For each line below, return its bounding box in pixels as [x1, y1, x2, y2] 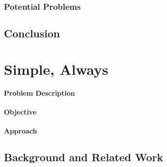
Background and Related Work [4, 149, 164, 164]
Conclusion [4, 26, 60, 41]
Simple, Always [4, 59, 108, 79]
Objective [4, 106, 37, 117]
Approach [4, 125, 37, 135]
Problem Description [4, 87, 75, 98]
